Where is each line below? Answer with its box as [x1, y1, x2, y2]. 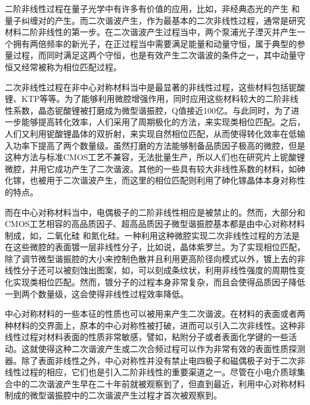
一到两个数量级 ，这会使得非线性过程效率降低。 [5, 287, 188, 300]
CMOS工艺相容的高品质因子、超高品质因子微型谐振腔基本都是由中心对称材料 [5, 217, 305, 230]
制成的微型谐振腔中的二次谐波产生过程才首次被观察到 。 [5, 389, 222, 401]
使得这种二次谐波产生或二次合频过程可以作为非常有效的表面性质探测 [38, 342, 305, 355]
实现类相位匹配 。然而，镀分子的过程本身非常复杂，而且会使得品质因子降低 [13, 276, 305, 288]
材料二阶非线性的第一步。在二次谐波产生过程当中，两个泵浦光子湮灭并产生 [5, 26, 297, 38]
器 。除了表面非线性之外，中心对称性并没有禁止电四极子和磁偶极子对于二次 [5, 354, 297, 366]
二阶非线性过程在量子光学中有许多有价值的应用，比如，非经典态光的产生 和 [5, 2, 300, 14]
